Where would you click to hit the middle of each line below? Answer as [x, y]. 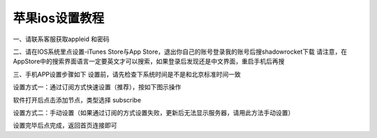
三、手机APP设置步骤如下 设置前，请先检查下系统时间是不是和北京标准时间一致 [127, 74]
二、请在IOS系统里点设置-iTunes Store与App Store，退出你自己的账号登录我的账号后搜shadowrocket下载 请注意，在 [180, 52]
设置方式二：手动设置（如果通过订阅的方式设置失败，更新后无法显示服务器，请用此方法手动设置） [154, 112]
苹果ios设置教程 [59, 18]
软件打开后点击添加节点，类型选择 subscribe [77, 100]
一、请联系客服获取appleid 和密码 [61, 39]
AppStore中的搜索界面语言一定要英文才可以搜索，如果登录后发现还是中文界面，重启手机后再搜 [149, 61]
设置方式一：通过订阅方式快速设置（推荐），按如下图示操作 [97, 87]
